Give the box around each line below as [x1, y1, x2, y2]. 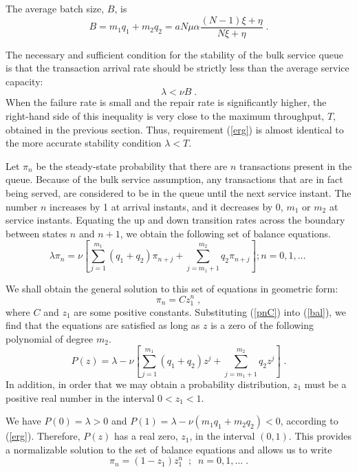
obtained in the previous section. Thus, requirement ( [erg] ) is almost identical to [6, 122, 344, 136]
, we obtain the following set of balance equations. [120, 226, 331, 240]
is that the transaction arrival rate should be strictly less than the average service [6, 61, 349, 75]
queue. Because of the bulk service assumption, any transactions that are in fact [6, 172, 343, 186]
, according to [280, 414, 338, 428]
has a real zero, [113, 429, 178, 443]
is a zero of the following [210, 318, 314, 332]
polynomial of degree [6, 331, 94, 345]
